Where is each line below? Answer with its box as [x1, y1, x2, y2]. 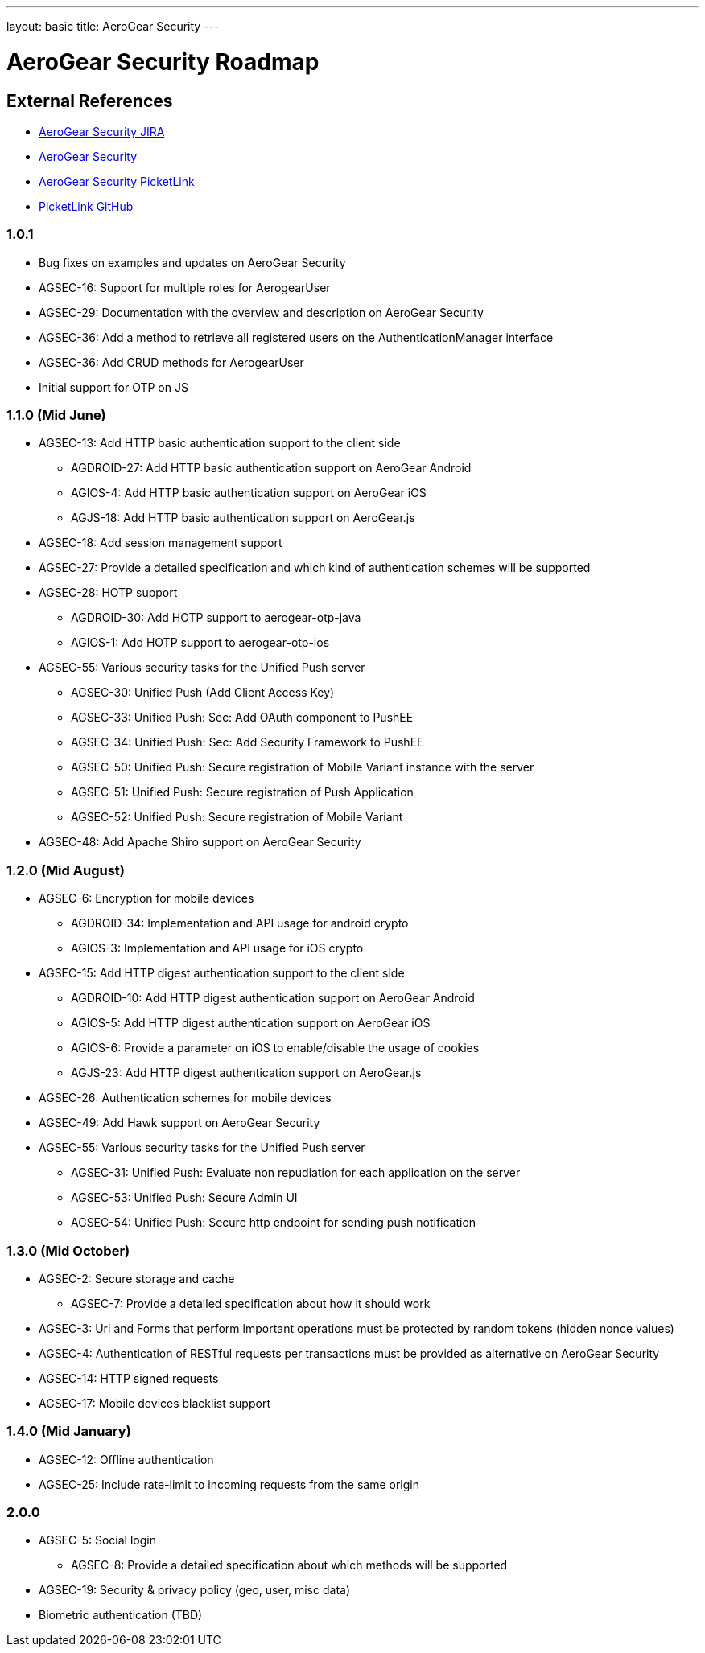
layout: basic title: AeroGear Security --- [6, 19, 220, 33]
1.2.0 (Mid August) [6, 861, 125, 878]
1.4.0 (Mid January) [6, 1423, 131, 1440]
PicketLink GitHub [39, 199, 134, 213]
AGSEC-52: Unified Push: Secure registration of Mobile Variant [71, 810, 403, 824]
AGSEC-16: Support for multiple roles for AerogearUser [39, 280, 331, 294]
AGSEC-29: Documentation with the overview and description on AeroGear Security [39, 305, 484, 319]
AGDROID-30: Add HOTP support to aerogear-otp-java [71, 611, 361, 625]
